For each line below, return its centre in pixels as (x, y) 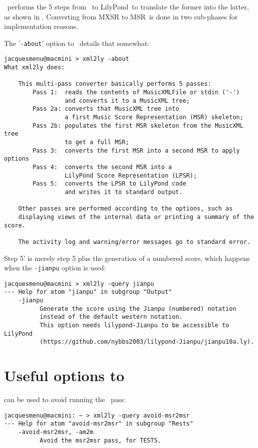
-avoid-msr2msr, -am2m (56, 432)
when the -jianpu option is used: (55, 268)
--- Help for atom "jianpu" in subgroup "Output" (88, 292)
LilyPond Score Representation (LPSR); (131, 175)
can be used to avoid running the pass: (65, 399)
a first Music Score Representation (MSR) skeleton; (154, 117)
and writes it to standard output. (124, 192)
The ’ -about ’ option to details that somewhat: (77, 43)
